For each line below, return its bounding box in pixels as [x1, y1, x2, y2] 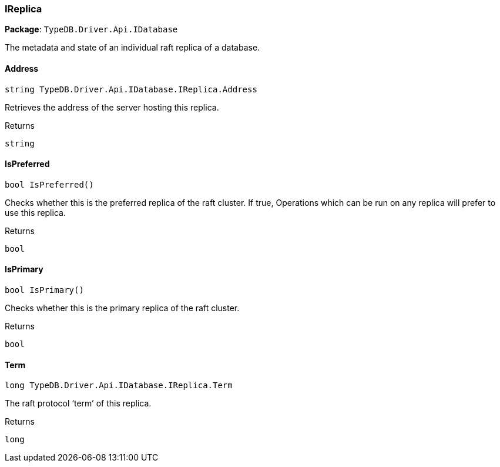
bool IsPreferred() [5, 179, 94, 189]
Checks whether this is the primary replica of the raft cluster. [5, 303, 240, 313]
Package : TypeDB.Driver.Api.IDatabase [5, 24, 178, 35]
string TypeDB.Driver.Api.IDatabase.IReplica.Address [5, 84, 257, 94]
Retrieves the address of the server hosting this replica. [5, 102, 219, 112]
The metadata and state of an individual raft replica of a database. [5, 42, 260, 53]
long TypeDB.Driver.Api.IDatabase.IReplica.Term [5, 381, 233, 391]
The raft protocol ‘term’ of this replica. [5, 398, 152, 409]
